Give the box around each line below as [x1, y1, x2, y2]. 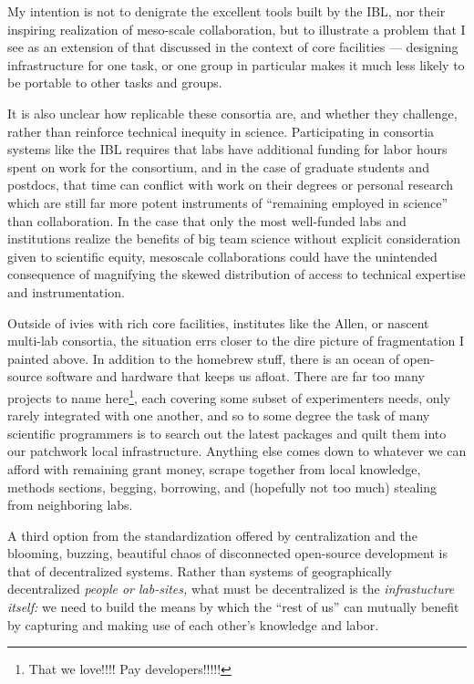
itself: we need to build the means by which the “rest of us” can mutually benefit [7, 597, 459, 617]
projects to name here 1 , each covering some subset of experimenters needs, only [7, 385, 450, 407]
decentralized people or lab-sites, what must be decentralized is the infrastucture [7, 579, 455, 598]
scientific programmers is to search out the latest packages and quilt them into [7, 423, 447, 442]
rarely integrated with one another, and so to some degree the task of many [7, 406, 430, 425]
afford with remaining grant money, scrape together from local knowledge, [7, 459, 421, 478]
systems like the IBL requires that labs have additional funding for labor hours [7, 140, 448, 159]
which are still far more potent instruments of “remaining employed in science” [7, 192, 448, 212]
